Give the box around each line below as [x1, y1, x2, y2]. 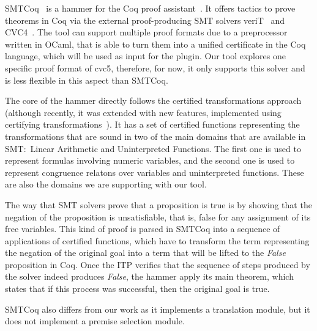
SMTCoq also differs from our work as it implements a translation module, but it [5, 302, 310, 315]
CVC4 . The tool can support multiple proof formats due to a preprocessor [5, 26, 288, 38]
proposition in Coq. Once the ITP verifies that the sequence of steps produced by [5, 258, 310, 271]
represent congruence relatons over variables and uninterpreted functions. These [5, 166, 304, 178]
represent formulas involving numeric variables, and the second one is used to [5, 154, 295, 167]
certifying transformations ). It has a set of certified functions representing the [5, 118, 300, 131]
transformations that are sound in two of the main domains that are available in [5, 129, 306, 142]
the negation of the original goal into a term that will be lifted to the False [5, 246, 286, 259]
